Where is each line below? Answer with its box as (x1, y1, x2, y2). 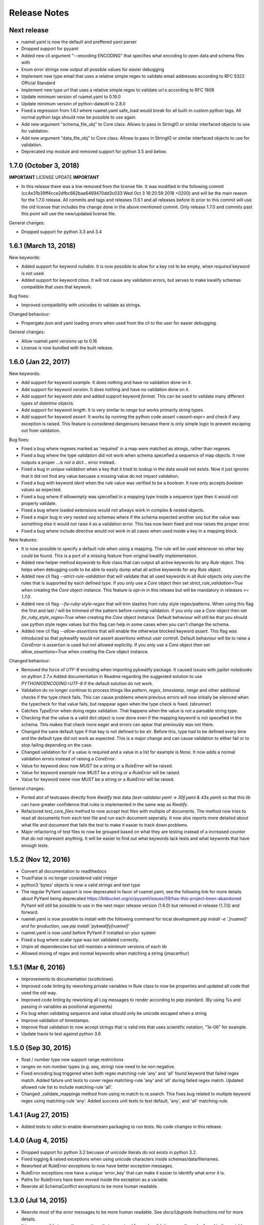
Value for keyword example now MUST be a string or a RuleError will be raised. (21, 769, 180, 775)
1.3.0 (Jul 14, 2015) (9, 1196, 67, 1205)
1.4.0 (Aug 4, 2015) (9, 1136, 68, 1145)
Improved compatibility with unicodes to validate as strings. (21, 302, 141, 308)
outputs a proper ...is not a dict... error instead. (21, 459, 116, 465)
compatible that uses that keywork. (21, 284, 92, 290)
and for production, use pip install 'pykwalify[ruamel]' (21, 923, 130, 929)
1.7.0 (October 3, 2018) (9, 162, 80, 170)
